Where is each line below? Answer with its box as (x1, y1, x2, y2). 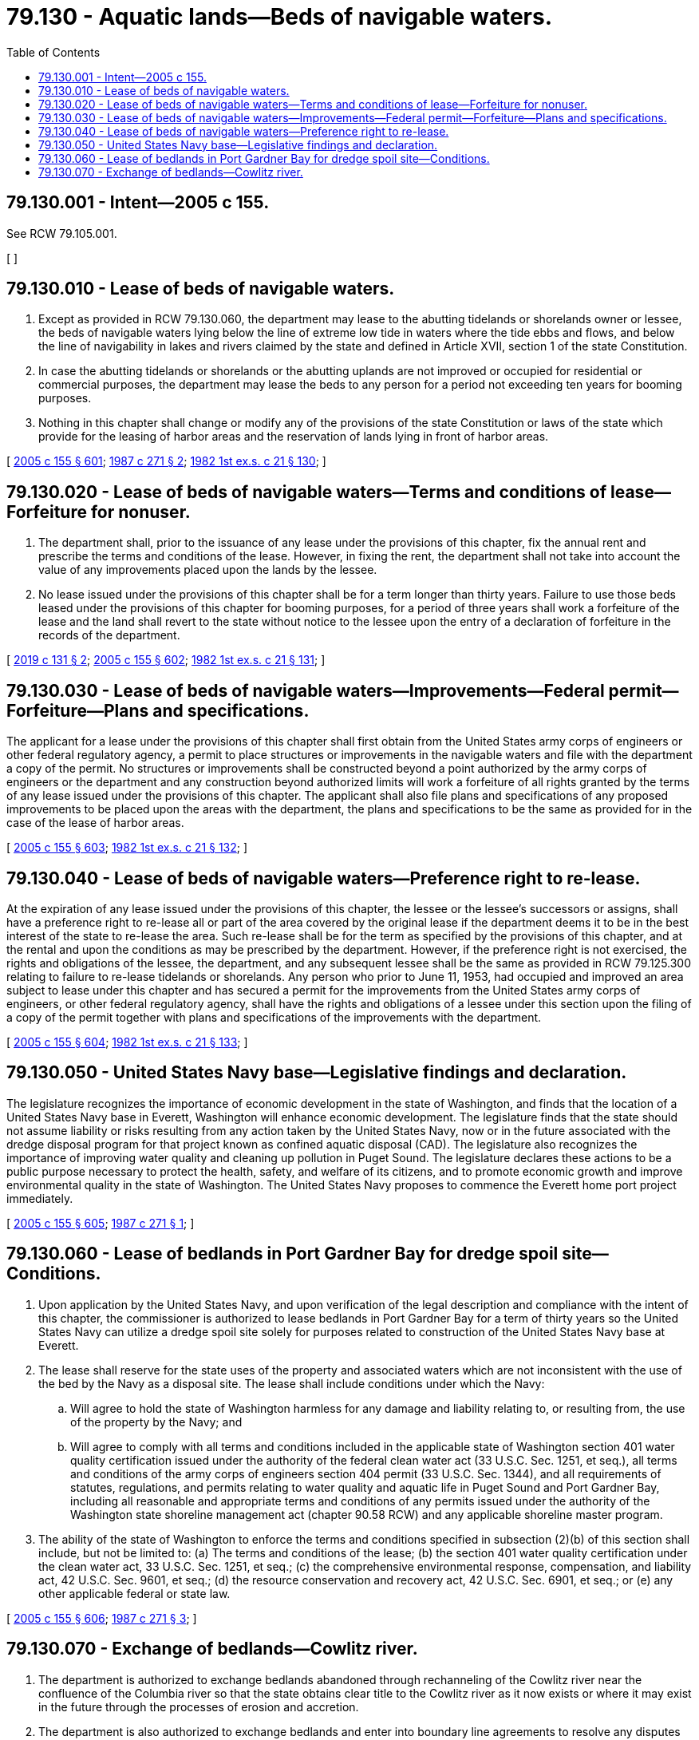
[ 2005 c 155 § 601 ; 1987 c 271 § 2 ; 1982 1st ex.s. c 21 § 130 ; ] (6, 454, 326, 469)
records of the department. (38, 628, 180, 643)
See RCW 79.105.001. (6, 226, 117, 240)
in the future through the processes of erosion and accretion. (38, 1699, 359, 1714)
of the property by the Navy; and (70, 1414, 243, 1429)
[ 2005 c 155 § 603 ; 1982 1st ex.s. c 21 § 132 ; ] (6, 840, 248, 855)
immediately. (6, 1191, 73, 1205)
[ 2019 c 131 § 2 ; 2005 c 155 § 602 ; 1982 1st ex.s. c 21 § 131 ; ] (6, 653, 326, 667)
